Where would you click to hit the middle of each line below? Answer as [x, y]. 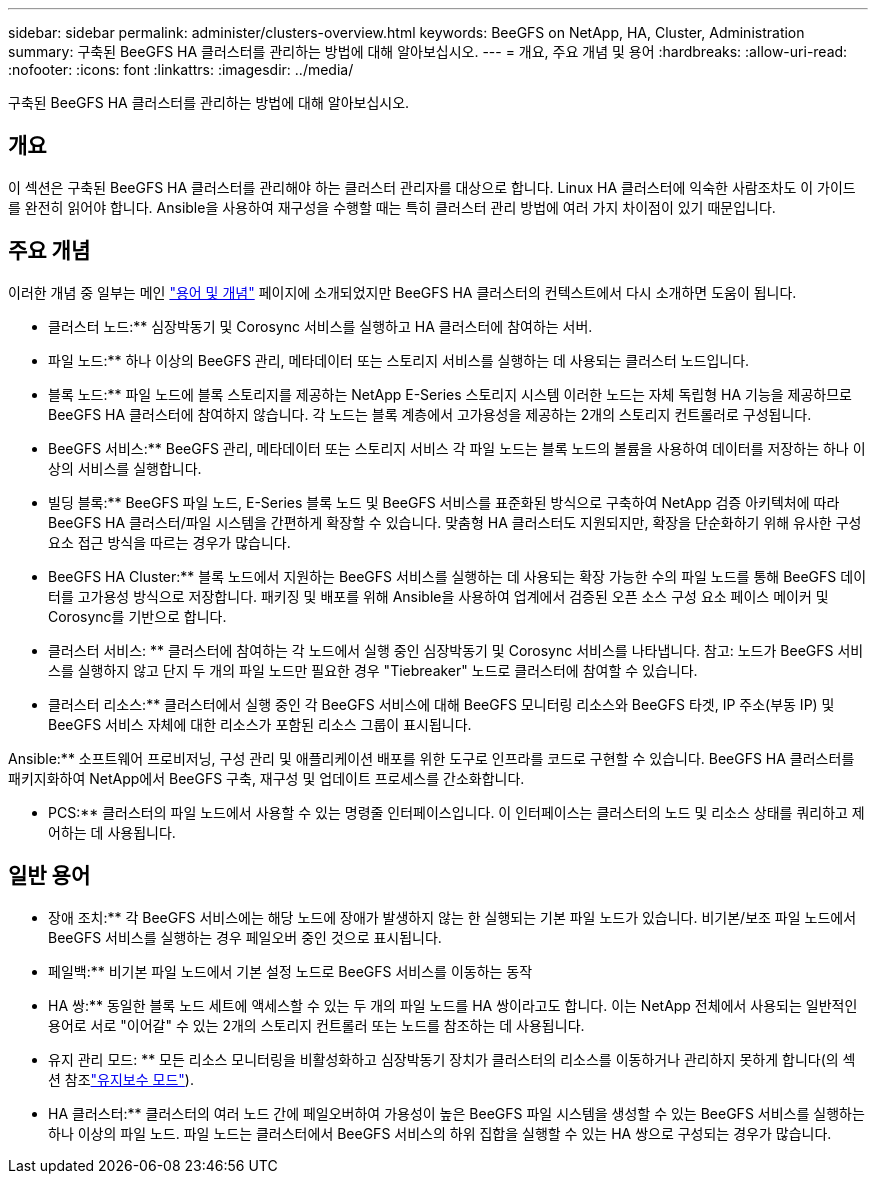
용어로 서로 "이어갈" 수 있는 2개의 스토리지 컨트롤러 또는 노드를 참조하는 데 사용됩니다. [316, 1025]
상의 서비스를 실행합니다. [125, 468]
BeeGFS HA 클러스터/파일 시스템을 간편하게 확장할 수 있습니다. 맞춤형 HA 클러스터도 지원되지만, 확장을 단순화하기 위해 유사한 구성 [455, 522]
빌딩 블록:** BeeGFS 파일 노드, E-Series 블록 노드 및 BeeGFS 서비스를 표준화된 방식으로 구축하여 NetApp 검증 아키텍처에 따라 [444, 502]
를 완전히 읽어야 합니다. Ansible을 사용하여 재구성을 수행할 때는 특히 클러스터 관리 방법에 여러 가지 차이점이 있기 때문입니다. [392, 207]
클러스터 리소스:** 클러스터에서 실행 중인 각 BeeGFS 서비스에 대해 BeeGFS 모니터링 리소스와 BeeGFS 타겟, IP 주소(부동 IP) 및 [441, 704]
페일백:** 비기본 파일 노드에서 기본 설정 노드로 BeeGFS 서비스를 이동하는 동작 [290, 971]
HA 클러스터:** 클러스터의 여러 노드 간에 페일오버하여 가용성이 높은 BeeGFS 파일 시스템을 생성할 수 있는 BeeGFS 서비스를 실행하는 [456, 1113]
